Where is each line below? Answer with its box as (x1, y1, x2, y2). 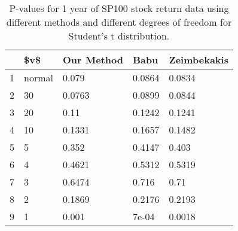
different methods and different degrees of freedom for (6, 15, 232, 29)
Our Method (62, 53, 123, 66)
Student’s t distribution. (68, 29, 170, 42)
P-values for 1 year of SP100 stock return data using (9, 1, 229, 15)
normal (24, 71, 53, 84)
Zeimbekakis (169, 53, 228, 66)
